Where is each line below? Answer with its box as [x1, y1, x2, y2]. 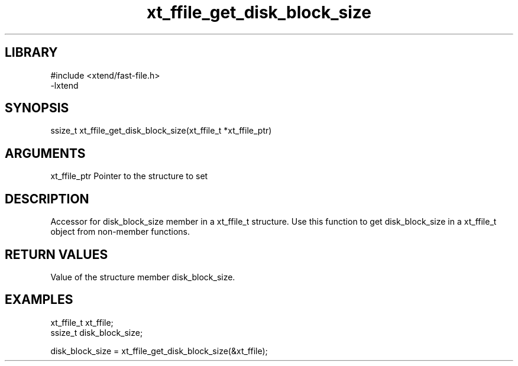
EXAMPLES [5, 292, 73, 307]
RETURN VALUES [5, 247, 108, 262]
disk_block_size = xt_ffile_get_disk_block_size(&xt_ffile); [50, 345, 268, 356]
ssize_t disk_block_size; [50, 327, 143, 338]
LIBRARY [5, 45, 58, 60]
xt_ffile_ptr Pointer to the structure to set [50, 171, 208, 182]
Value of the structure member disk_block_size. [50, 271, 235, 282]
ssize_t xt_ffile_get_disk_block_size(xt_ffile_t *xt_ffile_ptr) [50, 125, 272, 136]
